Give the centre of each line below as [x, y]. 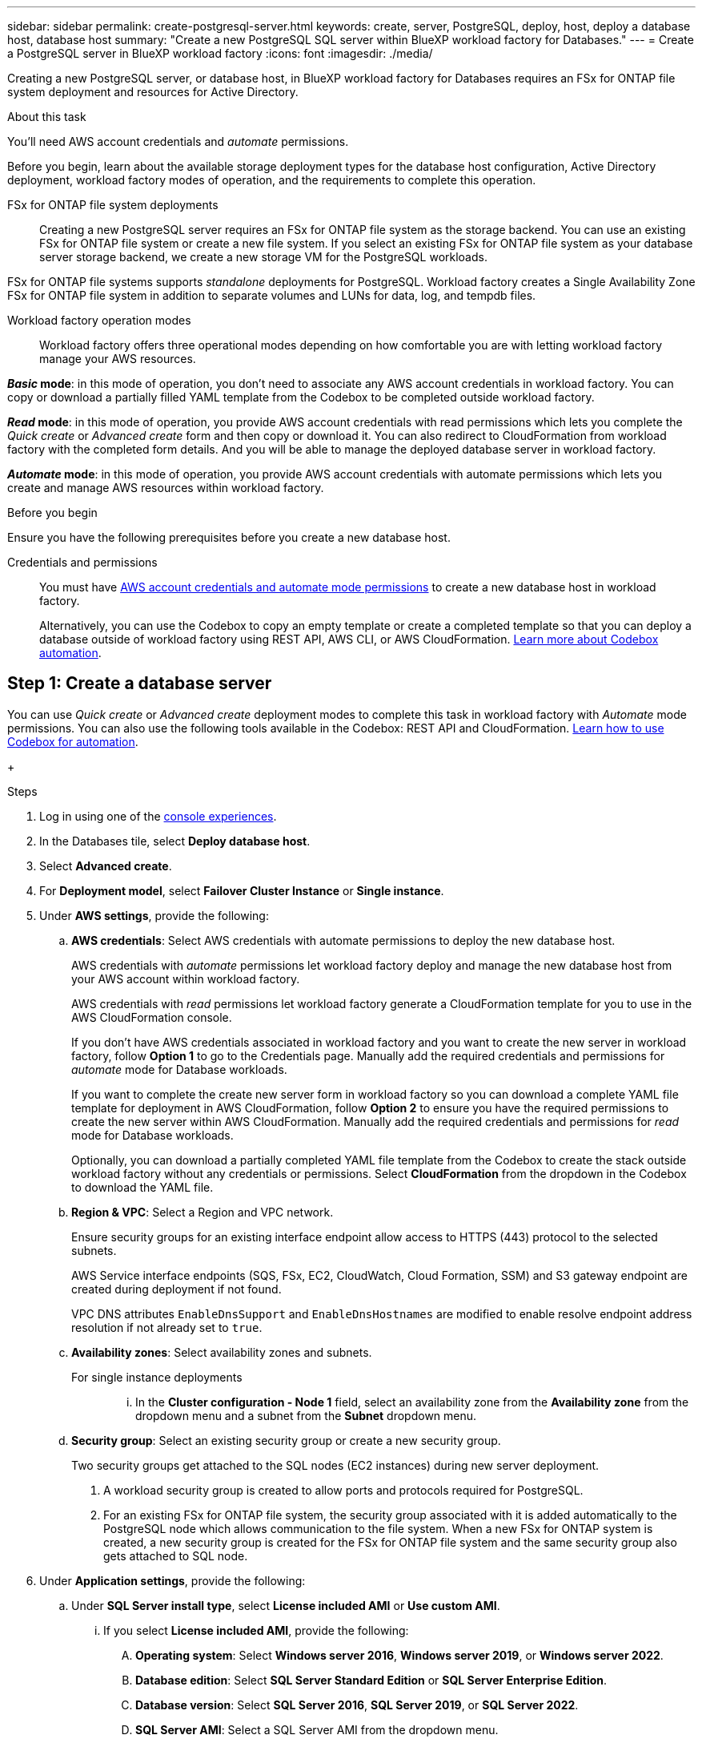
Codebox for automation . [73, 741]
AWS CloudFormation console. [152, 1017]
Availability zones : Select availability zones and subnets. [222, 1352]
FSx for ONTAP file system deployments [113, 205]
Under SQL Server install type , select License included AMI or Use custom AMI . [286, 1605]
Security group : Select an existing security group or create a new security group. [286, 1440]
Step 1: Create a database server [140, 684]
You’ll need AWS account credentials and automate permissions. [178, 141]
